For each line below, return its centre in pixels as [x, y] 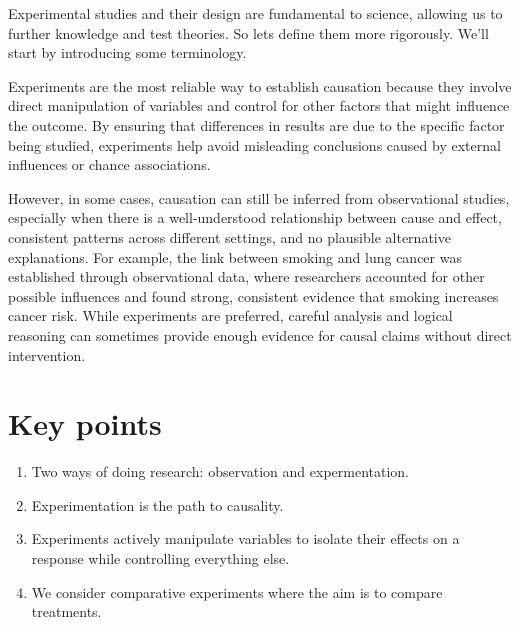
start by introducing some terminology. [127, 52]
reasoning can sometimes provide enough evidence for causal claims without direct [260, 334]
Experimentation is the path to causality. [157, 504]
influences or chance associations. [109, 164]
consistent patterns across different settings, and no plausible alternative [229, 236]
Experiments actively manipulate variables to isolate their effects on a [245, 538]
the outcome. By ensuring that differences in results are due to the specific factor [256, 124]
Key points [85, 423]
